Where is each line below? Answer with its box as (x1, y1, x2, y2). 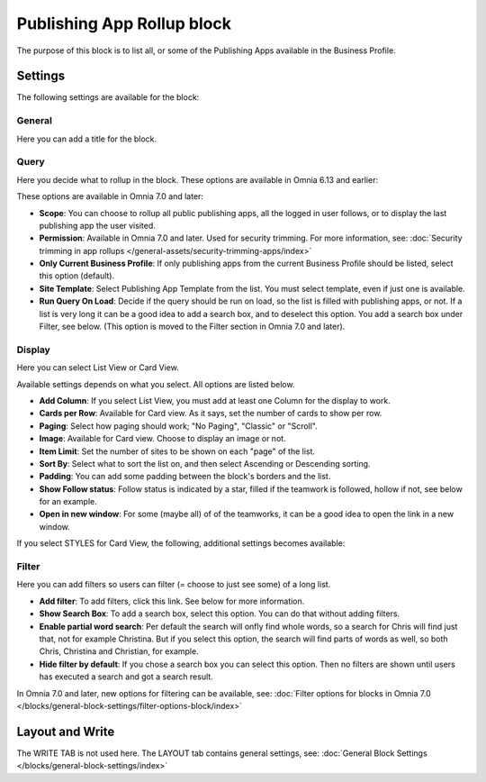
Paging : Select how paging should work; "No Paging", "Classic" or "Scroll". (39, 420, 319, 432)
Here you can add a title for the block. (16, 133, 157, 144)
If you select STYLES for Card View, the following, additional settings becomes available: (16, 538, 346, 549)
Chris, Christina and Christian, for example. (39, 646, 199, 657)
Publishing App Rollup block (16, 14, 231, 33)
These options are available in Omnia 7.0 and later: (16, 191, 204, 202)
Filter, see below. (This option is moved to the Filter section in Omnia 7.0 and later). (39, 321, 346, 332)
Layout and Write (16, 723, 115, 739)
